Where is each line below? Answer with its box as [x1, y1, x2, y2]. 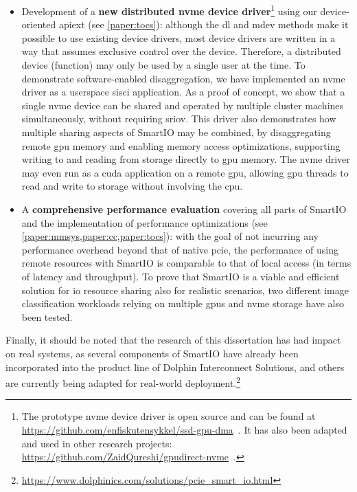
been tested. [21, 309, 73, 324]
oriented [21, 17, 56, 32]
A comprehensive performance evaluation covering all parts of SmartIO [21, 201, 347, 216]
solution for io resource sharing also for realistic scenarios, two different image [21, 282, 349, 297]
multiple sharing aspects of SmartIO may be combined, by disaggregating [21, 125, 331, 139]
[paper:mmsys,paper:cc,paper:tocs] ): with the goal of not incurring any [21, 229, 319, 243]
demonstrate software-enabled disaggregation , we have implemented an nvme [21, 71, 345, 85]
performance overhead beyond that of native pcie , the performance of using [21, 242, 338, 256]
